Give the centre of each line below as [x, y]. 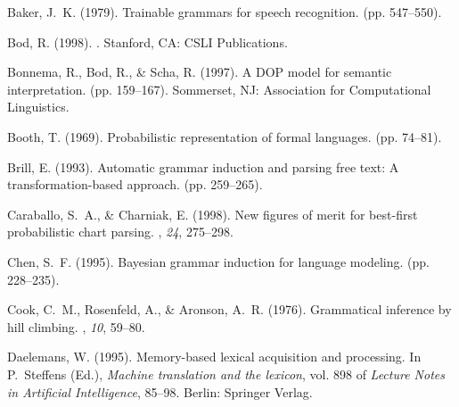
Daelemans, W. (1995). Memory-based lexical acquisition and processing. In [214, 357]
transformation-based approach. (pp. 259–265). [135, 184]
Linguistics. [38, 107]
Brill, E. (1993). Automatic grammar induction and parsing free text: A [203, 166]
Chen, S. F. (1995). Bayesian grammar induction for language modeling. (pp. [218, 261]
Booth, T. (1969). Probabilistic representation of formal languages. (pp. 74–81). [225, 136]
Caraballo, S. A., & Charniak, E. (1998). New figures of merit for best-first [213, 214]
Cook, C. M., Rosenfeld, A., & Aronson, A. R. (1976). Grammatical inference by [229, 309]
